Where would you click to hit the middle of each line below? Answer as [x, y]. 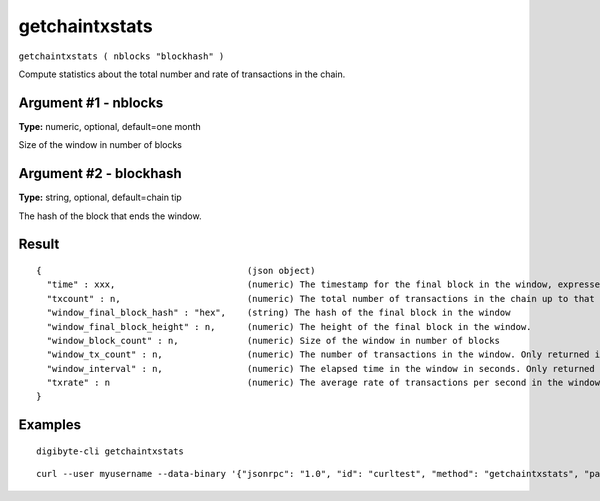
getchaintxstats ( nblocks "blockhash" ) [121, 56]
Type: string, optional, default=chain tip [100, 197]
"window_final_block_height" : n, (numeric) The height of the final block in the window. [289, 326]
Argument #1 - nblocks [91, 102]
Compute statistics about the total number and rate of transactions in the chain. [182, 74]
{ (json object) [176, 270]
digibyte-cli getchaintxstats [110, 451]
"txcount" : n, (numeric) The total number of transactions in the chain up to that [320, 298]
